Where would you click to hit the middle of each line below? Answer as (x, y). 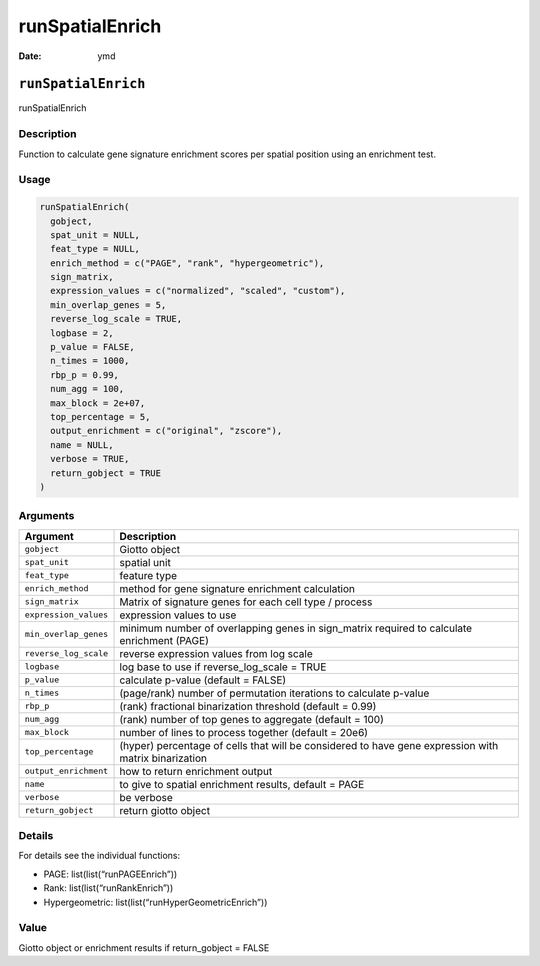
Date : (30, 56)
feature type (148, 575)
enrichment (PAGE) (164, 640)
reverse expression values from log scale (216, 653)
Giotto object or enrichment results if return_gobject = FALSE (144, 947)
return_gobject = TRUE (106, 473)
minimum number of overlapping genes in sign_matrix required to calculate (296, 628)
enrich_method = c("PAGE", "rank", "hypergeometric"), (187, 263)
